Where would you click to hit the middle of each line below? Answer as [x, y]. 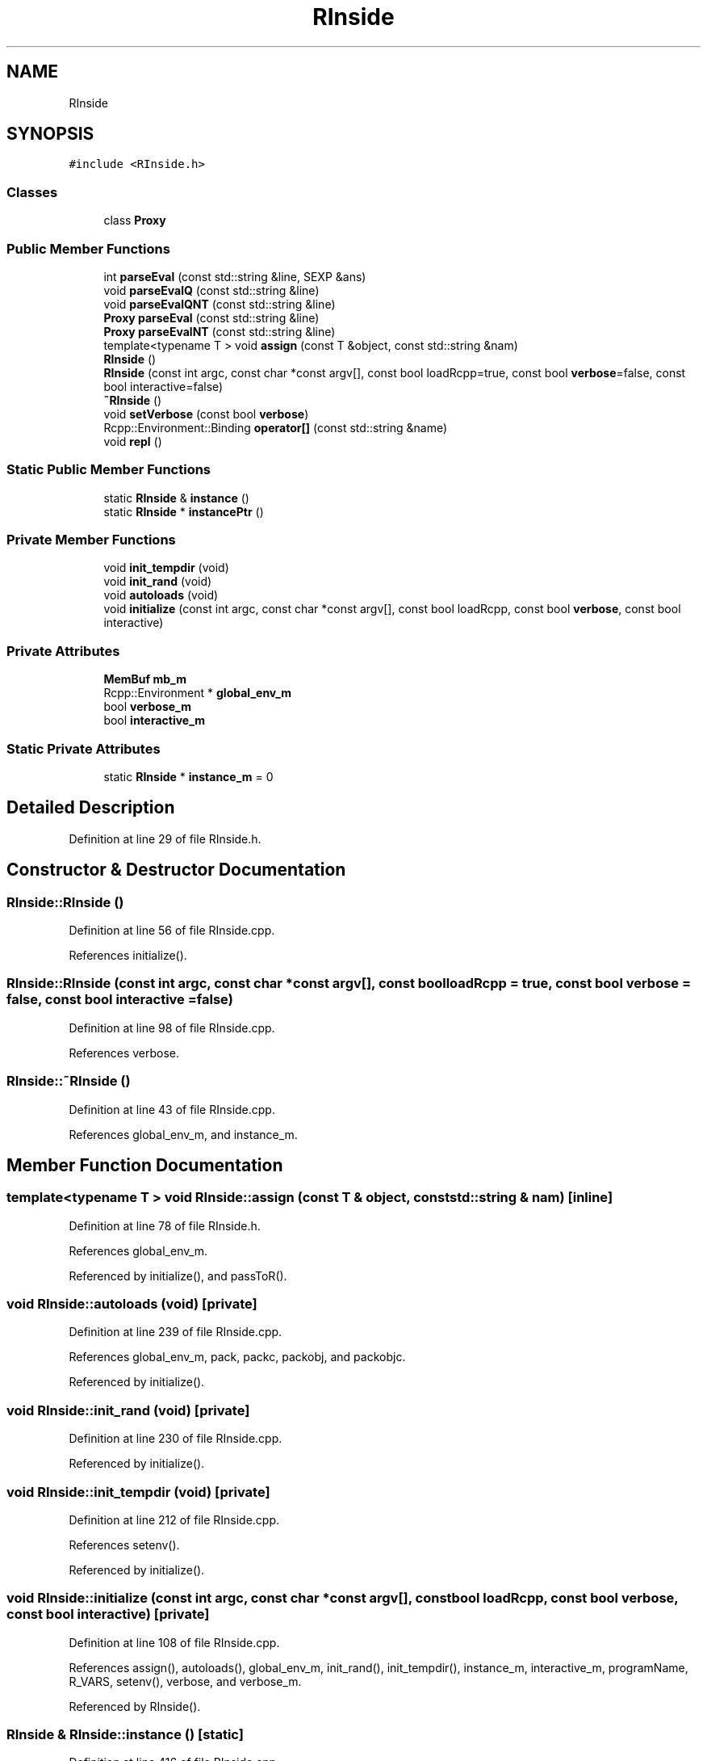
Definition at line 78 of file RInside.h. [165, 1225]
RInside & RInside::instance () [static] [125, 1735]
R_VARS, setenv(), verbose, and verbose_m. [185, 1681]
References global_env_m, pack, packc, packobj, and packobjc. [237, 1357]
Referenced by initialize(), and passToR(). [178, 1276]
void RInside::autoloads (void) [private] [132, 1304]
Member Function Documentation [145, 1165]
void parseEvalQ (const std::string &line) [211, 290]
